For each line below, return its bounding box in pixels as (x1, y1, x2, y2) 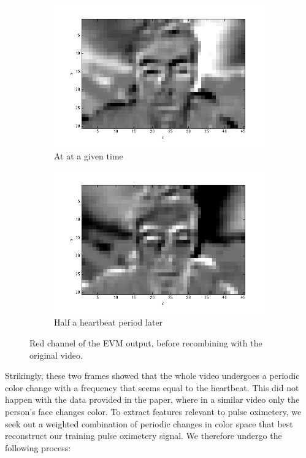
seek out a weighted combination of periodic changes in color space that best (5, 417, 293, 430)
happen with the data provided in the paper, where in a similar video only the (5, 393, 300, 406)
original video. (29, 348, 83, 361)
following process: (5, 441, 71, 454)
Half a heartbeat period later (54, 316, 163, 329)
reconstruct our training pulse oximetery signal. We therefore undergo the (5, 429, 282, 442)
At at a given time (54, 150, 123, 162)
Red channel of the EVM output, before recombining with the (29, 337, 262, 349)
